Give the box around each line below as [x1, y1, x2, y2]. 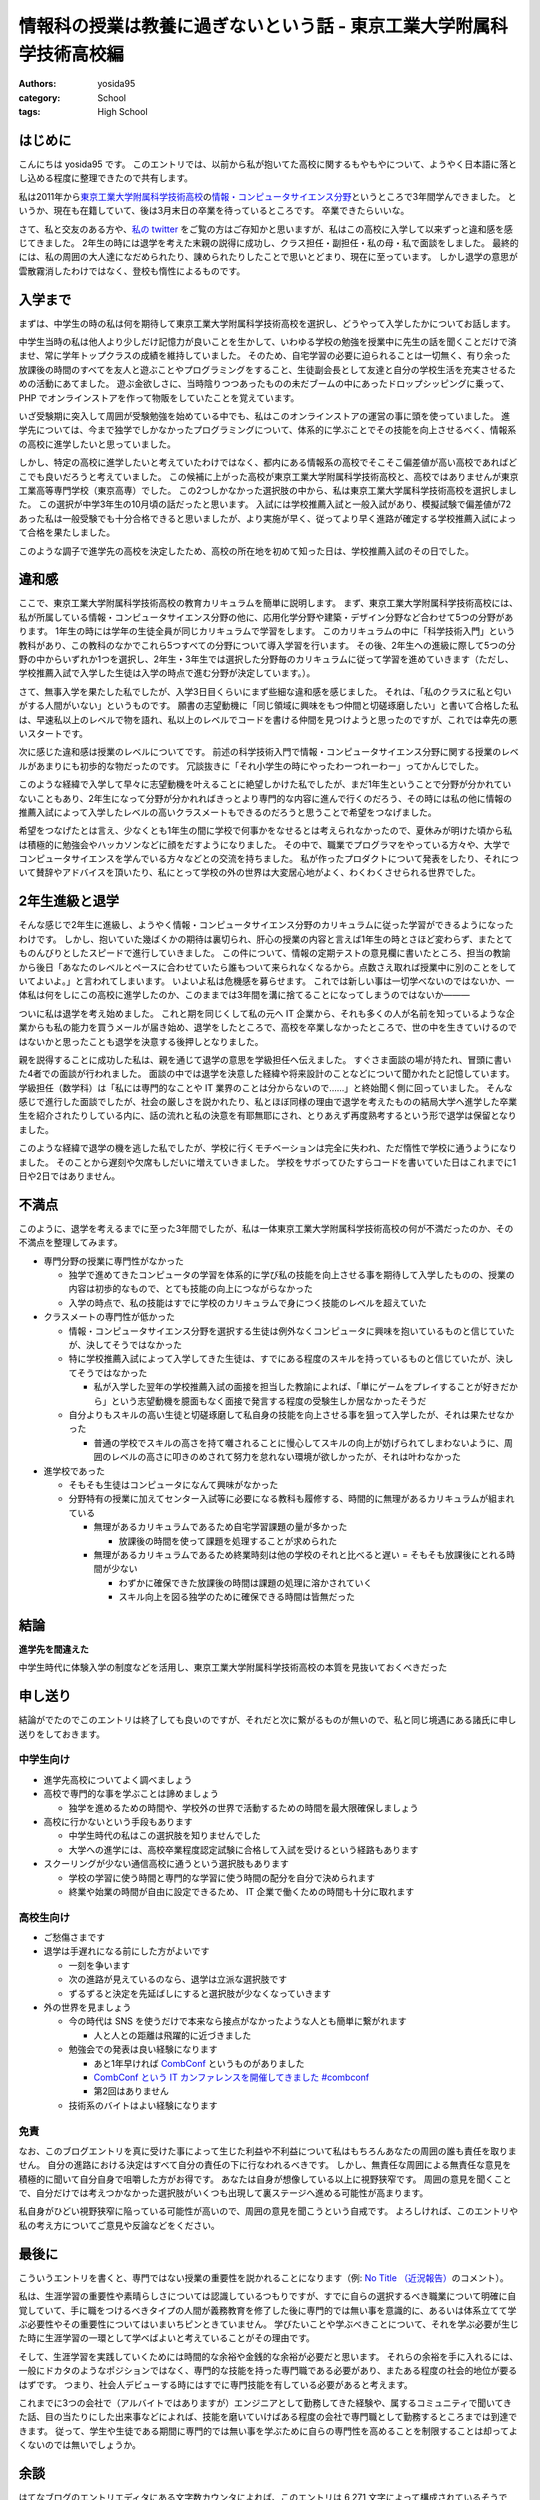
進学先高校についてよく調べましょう [43, 1773, 193, 1785]
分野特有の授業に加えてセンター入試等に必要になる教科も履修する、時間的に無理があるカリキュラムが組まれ [68, 1493, 515, 1505]
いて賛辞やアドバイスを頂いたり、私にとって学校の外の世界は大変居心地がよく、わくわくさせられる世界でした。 [18, 866, 481, 879]
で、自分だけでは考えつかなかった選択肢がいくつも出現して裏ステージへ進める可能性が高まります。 [18, 2187, 429, 2199]
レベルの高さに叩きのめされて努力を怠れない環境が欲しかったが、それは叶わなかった [110, 1451, 462, 1463]
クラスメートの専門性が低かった [43, 1311, 175, 1323]
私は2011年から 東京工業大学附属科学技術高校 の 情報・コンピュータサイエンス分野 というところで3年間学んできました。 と [18, 190, 517, 202]
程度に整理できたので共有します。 [53, 172, 194, 184]
